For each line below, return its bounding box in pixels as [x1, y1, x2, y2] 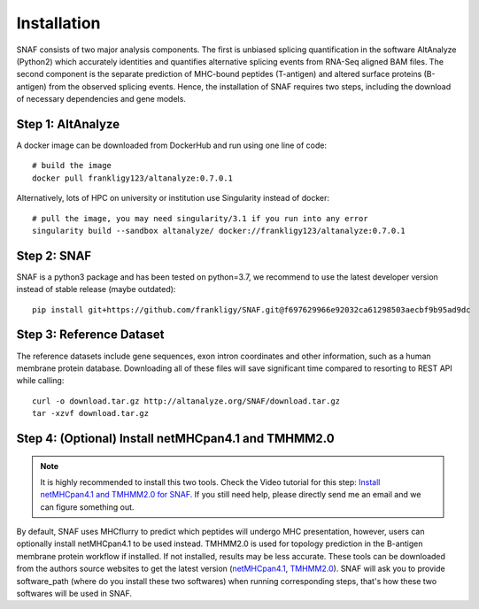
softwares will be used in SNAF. [16, 589, 133, 599]
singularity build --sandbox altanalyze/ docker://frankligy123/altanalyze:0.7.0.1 [32, 226, 406, 235]
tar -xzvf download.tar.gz [32, 408, 150, 419]
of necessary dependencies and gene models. [16, 94, 186, 104]
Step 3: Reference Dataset [16, 328, 165, 343]
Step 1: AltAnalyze [16, 116, 120, 132]
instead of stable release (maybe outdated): [16, 284, 176, 295]
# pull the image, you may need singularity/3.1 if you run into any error [32, 213, 368, 223]
